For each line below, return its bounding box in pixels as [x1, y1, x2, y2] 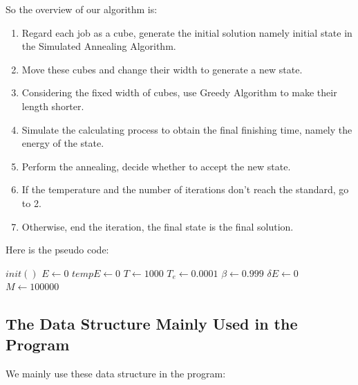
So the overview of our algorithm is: [6, 2, 158, 16]
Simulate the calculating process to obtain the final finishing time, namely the [21, 122, 352, 136]
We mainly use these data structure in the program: [6, 366, 226, 380]
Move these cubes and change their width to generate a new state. [21, 62, 303, 76]
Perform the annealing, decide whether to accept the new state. [21, 159, 291, 173]
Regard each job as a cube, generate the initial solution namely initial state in [21, 25, 352, 39]
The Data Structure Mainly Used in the [6, 313, 298, 334]
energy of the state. [21, 136, 104, 150]
